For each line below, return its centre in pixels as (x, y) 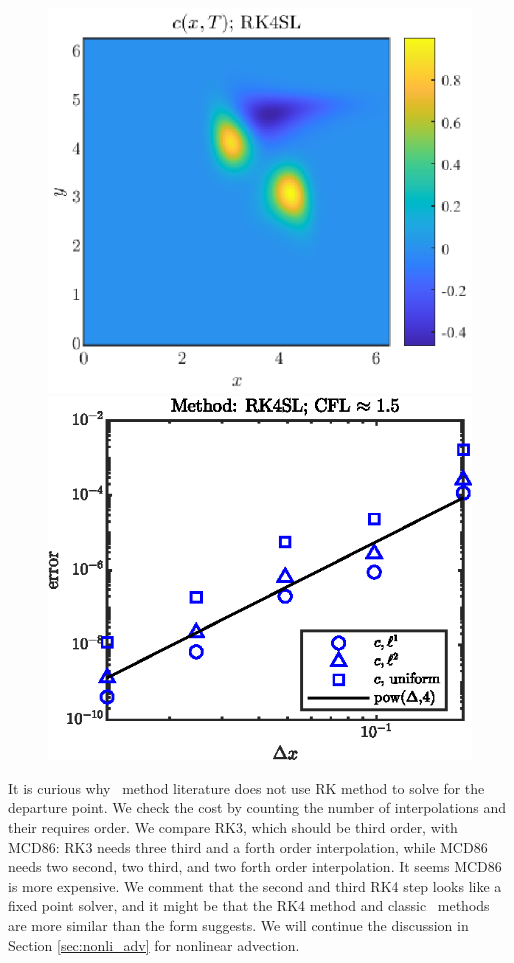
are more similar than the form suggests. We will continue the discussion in (238, 925)
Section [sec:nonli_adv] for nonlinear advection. (154, 944)
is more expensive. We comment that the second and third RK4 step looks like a (255, 885)
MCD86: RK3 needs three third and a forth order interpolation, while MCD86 (248, 846)
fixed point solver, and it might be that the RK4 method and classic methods (249, 905)
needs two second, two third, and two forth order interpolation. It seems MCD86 (255, 866)
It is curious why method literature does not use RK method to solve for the (246, 787)
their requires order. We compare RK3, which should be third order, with (233, 827)
